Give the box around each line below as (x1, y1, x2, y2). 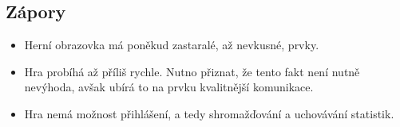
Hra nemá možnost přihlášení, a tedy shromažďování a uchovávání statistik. (24, 105, 394, 121)
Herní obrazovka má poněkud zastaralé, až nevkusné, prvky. (24, 37, 319, 53)
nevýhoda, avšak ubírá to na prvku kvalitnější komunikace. (24, 79, 314, 95)
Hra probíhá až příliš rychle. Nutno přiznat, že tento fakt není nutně (24, 63, 360, 79)
